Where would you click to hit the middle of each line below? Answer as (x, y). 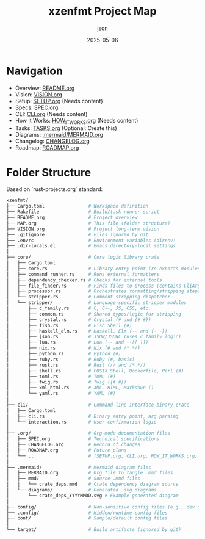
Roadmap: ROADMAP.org (47, 148)
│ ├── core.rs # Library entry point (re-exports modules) (105, 269)
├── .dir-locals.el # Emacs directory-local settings (91, 246)
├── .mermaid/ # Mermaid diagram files (79, 467)
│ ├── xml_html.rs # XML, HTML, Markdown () (80, 388)
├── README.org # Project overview (72, 218)
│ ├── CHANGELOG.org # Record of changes (73, 445)
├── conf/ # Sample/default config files (87, 518)
